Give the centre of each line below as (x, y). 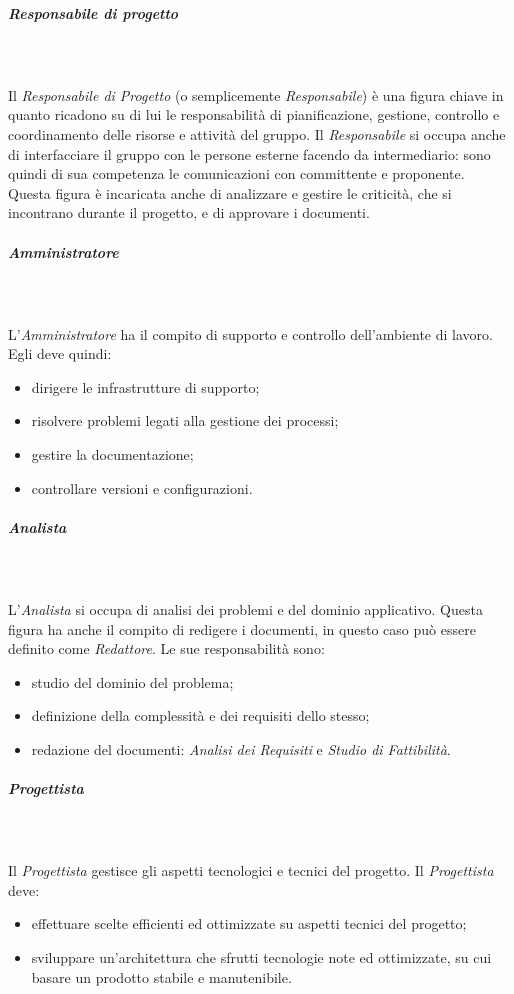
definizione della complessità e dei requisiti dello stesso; (200, 715)
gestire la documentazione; (112, 454)
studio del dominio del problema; (132, 681)
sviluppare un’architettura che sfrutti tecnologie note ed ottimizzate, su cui (261, 957)
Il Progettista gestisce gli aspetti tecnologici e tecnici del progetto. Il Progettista (251, 870)
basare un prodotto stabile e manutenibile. (161, 976)
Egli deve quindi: (60, 353)
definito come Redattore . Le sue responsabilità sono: (166, 648)
